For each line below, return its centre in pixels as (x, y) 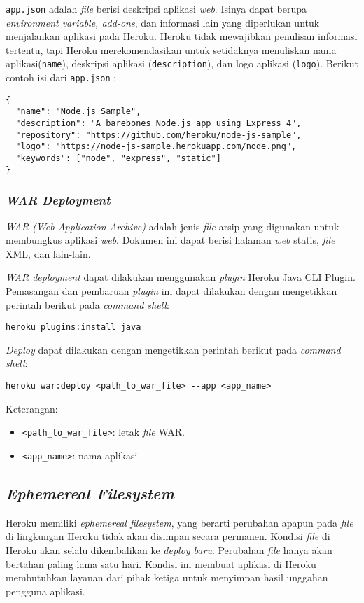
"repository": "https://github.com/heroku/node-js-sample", (159, 135)
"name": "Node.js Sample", (78, 112)
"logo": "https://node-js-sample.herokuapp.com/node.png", (156, 147)
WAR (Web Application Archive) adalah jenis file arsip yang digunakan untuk (173, 226)
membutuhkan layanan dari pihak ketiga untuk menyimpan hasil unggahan (167, 577)
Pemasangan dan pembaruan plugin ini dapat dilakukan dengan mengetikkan (171, 290)
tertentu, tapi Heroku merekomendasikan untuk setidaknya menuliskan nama (171, 49)
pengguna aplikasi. (45, 591)
